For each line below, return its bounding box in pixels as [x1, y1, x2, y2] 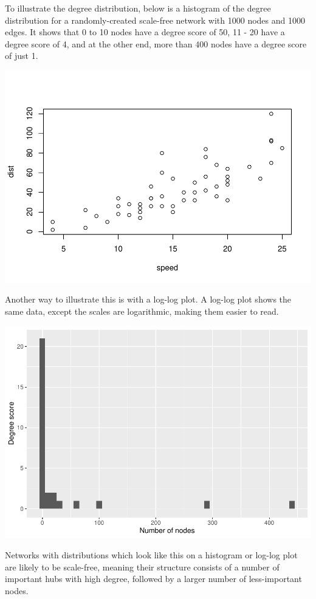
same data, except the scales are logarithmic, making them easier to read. [5, 305, 279, 318]
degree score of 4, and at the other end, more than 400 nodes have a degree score [5, 37, 307, 50]
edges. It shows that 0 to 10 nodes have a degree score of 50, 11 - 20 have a [5, 26, 285, 38]
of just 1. [5, 49, 38, 62]
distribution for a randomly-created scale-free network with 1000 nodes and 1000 [5, 13, 305, 26]
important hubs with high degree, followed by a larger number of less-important [5, 572, 302, 585]
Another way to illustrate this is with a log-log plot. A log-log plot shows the [5, 293, 292, 306]
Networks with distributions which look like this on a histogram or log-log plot [5, 549, 298, 561]
